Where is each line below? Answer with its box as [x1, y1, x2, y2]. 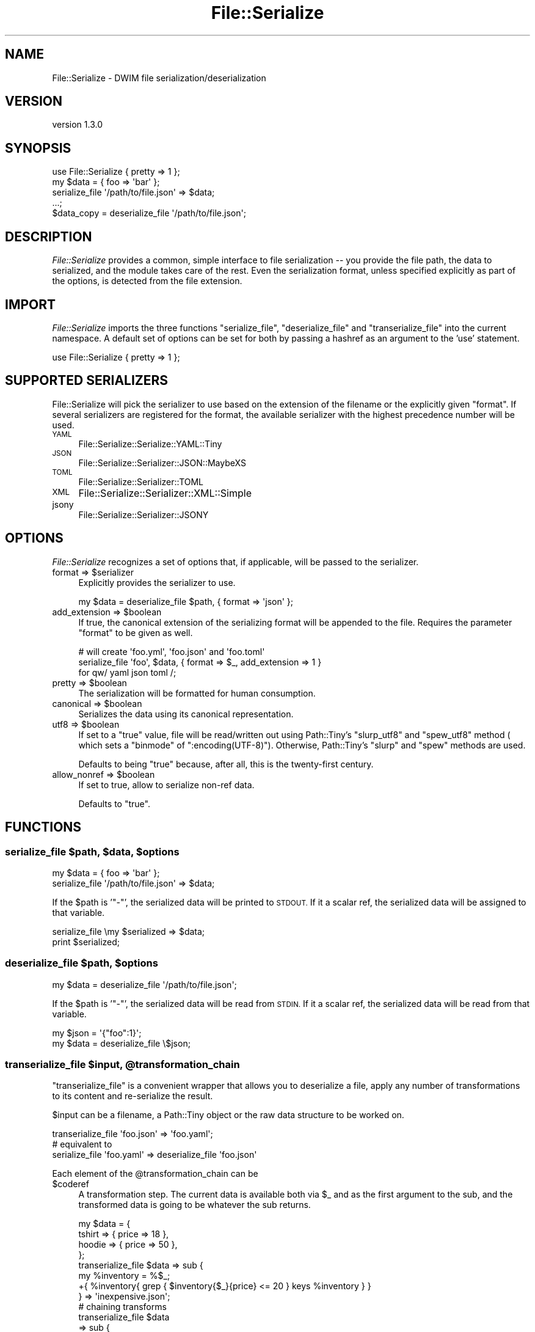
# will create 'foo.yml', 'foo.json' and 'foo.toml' [78, 646, 265, 657]
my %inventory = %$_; [78, 1270, 170, 1281]
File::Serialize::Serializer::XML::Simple [78, 486, 252, 499]
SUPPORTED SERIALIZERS [5, 373, 169, 389]
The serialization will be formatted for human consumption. [78, 687, 316, 698]
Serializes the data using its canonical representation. [78, 708, 294, 719]
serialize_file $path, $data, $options [5, 845, 180, 858]
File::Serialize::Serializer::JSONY [78, 509, 209, 520]
